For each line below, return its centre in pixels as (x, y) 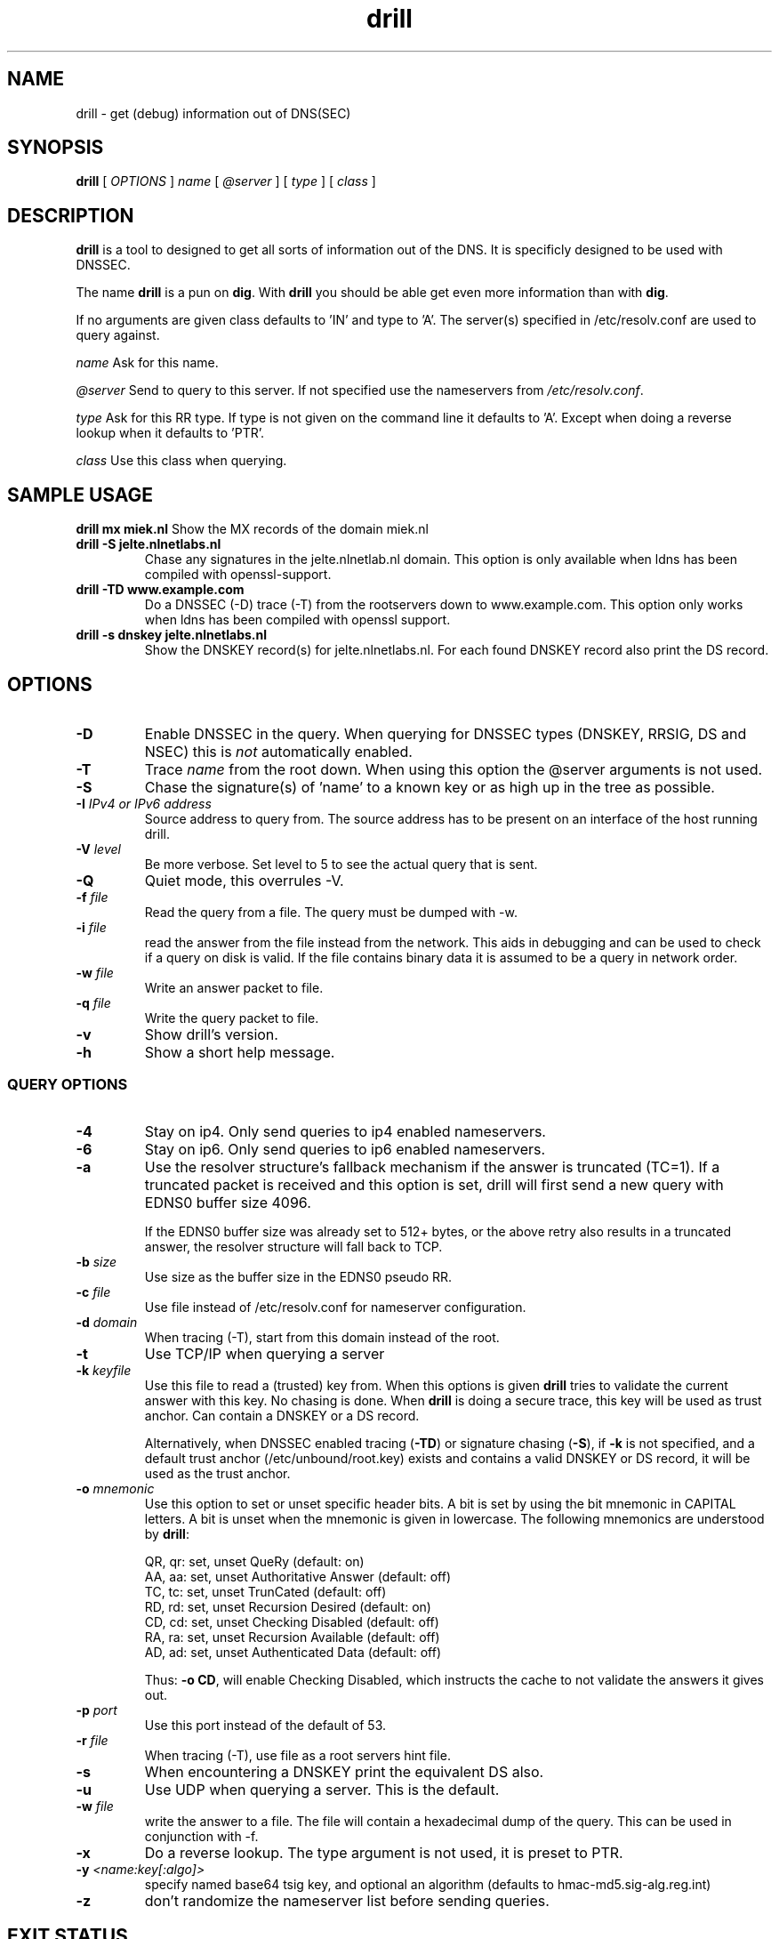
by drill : (167, 1533)
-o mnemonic (115, 1488)
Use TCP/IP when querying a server (265, 1353)
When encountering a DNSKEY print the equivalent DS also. (344, 1771)
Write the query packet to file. (232, 1018)
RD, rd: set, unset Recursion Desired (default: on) (288, 1606)
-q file (93, 1002)
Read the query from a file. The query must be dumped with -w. (331, 912)
